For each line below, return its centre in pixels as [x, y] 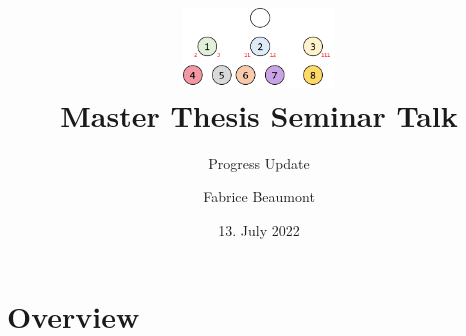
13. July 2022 [259, 230]
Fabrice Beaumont [259, 196]
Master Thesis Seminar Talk [259, 114]
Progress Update [259, 162]
